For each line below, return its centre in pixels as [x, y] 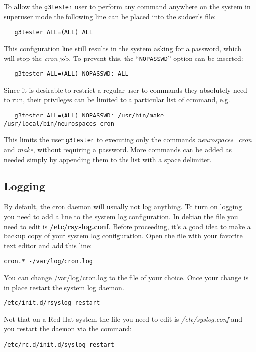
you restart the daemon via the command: [68, 328]
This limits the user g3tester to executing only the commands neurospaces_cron [128, 140]
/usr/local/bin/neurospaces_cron [59, 124]
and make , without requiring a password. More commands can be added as [118, 149]
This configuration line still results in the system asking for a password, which [123, 48]
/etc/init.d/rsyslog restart [52, 303]
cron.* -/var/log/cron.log [48, 262]
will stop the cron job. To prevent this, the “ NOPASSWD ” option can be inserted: [124, 58]
